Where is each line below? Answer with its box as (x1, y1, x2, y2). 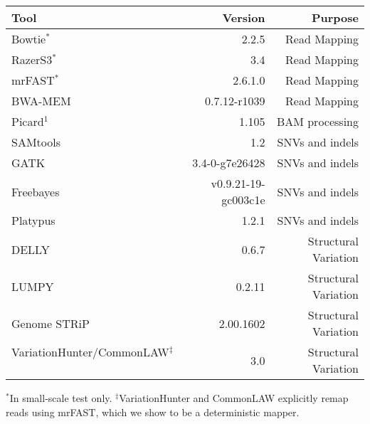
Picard (11, 113, 44, 129)
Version (222, 9, 265, 26)
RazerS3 (11, 51, 53, 68)
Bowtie (11, 31, 46, 47)
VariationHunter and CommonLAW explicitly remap (119, 391, 349, 405)
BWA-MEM (11, 92, 71, 109)
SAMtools (11, 134, 60, 150)
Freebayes (11, 183, 60, 200)
